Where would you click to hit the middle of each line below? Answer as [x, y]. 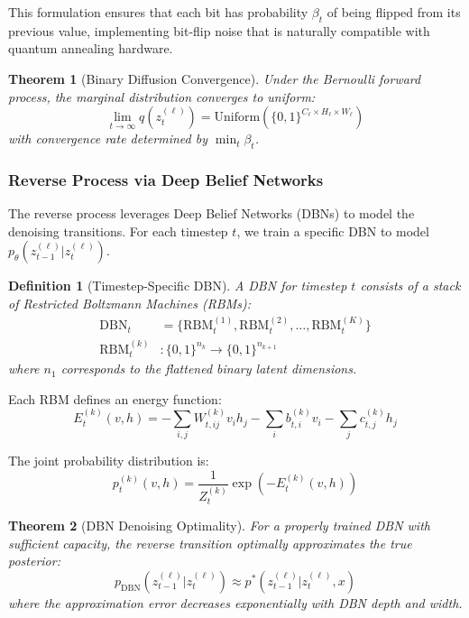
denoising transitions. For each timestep [118, 231]
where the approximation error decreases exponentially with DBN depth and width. [235, 602]
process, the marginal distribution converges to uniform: [162, 96]
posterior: [34, 561]
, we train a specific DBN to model [333, 231]
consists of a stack [410, 286]
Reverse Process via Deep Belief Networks [166, 179]
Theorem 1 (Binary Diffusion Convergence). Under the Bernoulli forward [215, 78]
